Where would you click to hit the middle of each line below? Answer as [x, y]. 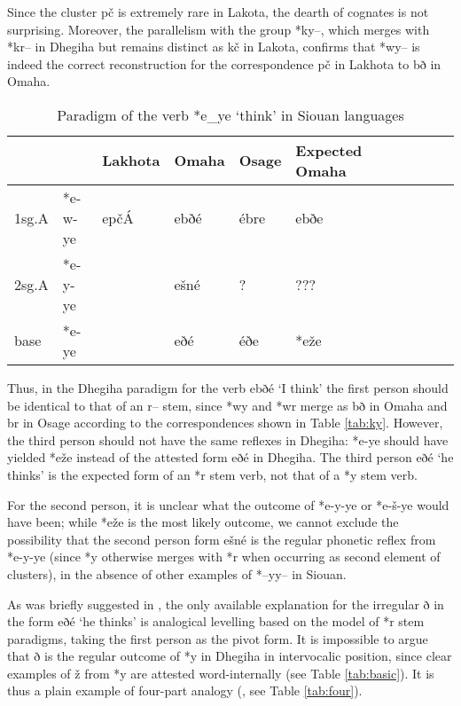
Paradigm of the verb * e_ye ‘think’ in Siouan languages [230, 114]
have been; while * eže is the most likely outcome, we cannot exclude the [203, 522]
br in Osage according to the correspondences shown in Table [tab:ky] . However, [225, 423]
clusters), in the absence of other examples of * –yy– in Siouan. [177, 573]
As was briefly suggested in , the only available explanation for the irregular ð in [226, 604]
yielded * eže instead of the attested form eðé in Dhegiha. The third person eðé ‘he [230, 457]
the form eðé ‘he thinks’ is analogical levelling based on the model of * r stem [216, 621]
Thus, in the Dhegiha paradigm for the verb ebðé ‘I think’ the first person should [228, 387]
